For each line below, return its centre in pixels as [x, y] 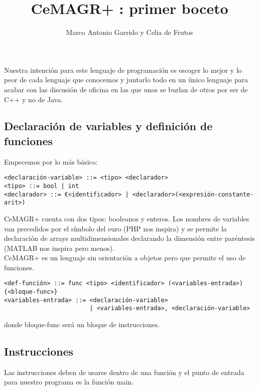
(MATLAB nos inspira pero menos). [59, 248]
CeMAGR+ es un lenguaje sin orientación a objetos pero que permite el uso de [125, 258]
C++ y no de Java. [34, 99]
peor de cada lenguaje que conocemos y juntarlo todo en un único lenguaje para [126, 80]
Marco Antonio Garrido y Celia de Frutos [129, 32]
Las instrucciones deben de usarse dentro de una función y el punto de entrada [124, 372]
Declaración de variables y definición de [108, 126]
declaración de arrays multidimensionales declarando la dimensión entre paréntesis [129, 238]
